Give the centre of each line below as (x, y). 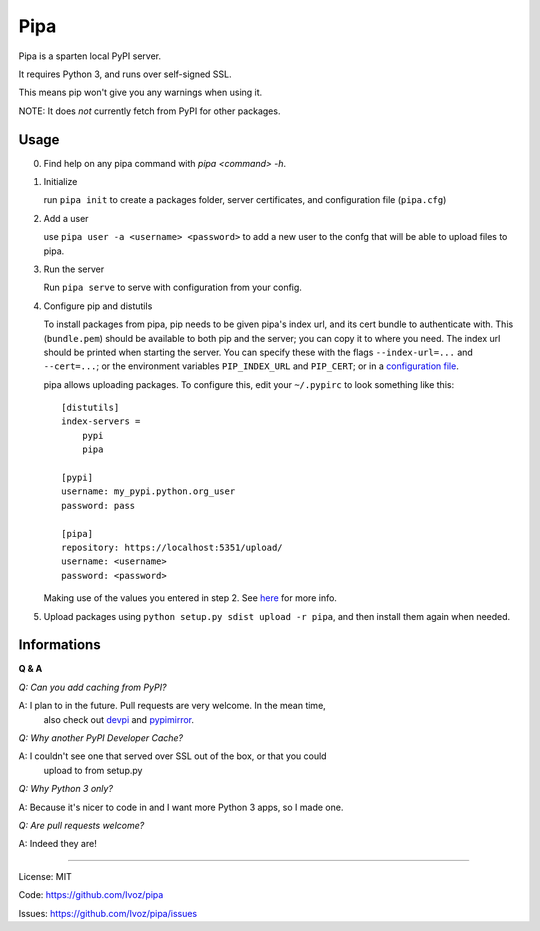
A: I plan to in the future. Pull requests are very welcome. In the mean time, (172, 706)
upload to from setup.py (93, 770)
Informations (59, 645)
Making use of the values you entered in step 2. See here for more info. (190, 598)
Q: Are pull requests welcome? (81, 825)
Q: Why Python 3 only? (66, 789)
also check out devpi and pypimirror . (119, 719)
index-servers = (101, 421)
